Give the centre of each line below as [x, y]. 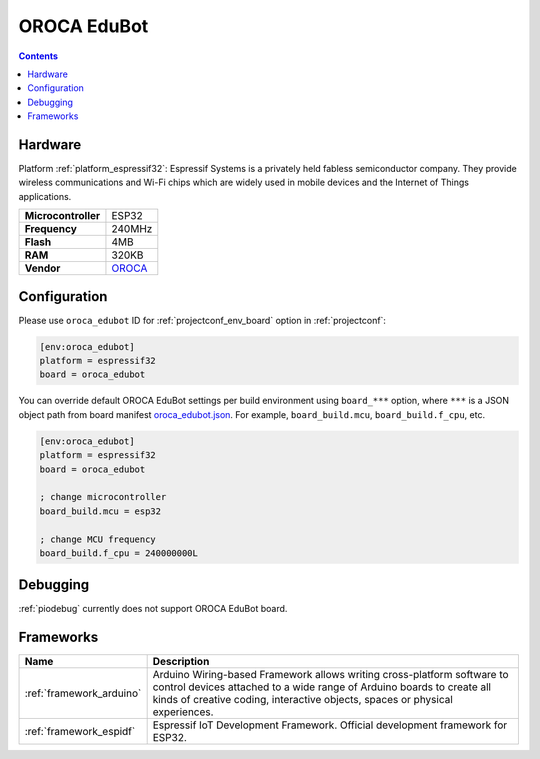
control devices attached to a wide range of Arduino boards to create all [322, 687]
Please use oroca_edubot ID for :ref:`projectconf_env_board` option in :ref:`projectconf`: [202, 320]
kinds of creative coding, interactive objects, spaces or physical [303, 700]
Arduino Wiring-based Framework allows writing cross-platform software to [330, 675]
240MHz [132, 229]
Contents [38, 56]
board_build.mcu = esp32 [100, 511]
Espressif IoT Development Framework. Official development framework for [330, 725]
